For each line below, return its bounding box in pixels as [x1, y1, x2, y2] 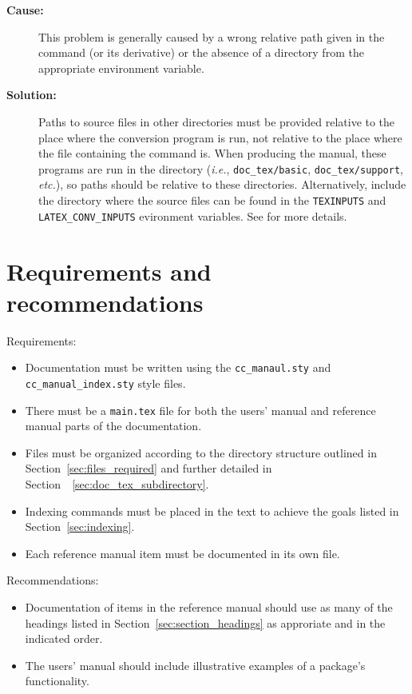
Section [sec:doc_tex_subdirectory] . [25, 475, 209, 492]
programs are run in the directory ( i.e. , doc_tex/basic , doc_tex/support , [38, 160, 404, 177]
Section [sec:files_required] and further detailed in [25, 460, 272, 477]
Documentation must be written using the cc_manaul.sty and [25, 359, 331, 376]
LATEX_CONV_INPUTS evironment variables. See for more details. [38, 207, 347, 224]
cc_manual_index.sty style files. [25, 374, 186, 391]
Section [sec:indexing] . [25, 518, 135, 535]
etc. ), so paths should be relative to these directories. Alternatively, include [38, 176, 406, 193]
